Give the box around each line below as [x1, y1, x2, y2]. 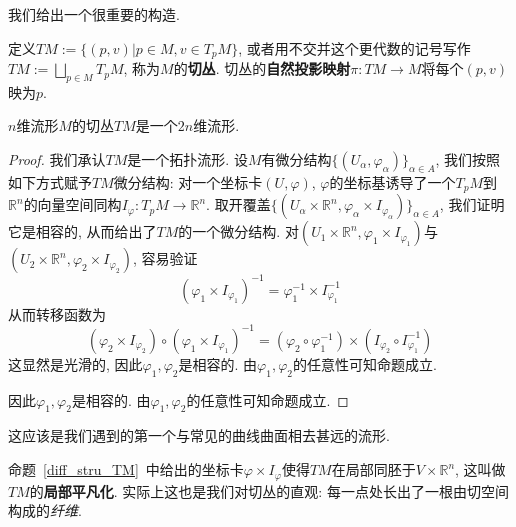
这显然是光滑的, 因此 [8, 353, 143, 374]
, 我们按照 [435, 149, 501, 170]
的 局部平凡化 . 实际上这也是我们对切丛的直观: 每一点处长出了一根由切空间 [29, 480, 509, 501]
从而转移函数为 [8, 303, 106, 324]
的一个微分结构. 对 [178, 221, 299, 242]
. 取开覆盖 [206, 194, 271, 215]
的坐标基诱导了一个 [329, 171, 456, 192]
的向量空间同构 [23, 194, 122, 215]
